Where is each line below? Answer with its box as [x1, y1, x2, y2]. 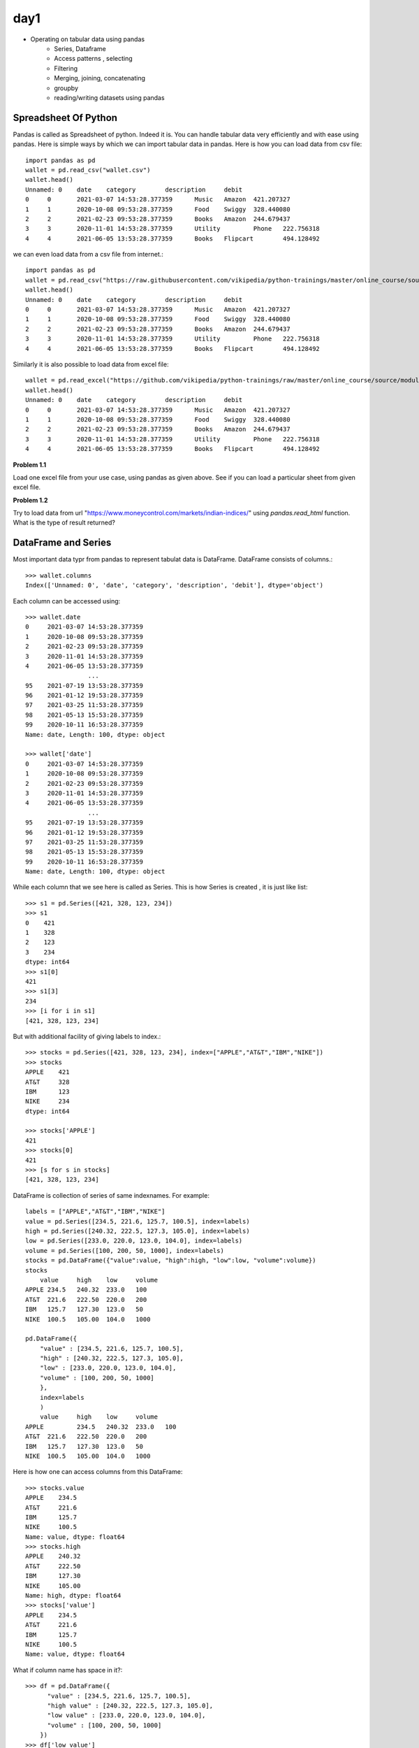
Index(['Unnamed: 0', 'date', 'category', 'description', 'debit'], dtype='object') [25, 581, 324, 589]
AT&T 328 [25, 1077, 70, 1086]
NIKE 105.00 [25, 1582, 81, 1590]
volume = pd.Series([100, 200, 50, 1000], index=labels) [25, 1247, 225, 1254]
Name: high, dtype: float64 [25, 1591, 122, 1600]
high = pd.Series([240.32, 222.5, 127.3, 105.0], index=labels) [25, 1227, 251, 1235]
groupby [54, 84, 79, 92]
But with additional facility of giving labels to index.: [13, 1032, 161, 1040]
